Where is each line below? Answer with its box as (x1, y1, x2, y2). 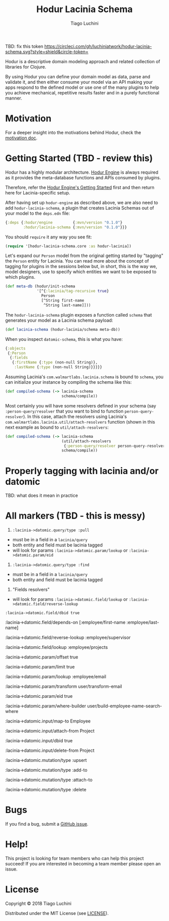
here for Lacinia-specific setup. (5, 189, 70, 195)
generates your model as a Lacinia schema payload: (5, 317, 113, 323)
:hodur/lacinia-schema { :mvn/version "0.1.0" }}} (23, 225, 127, 230)
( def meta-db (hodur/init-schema (5, 284, 75, 289)
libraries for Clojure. (5, 64, 47, 70)
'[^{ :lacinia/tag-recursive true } (37, 289, 109, 294)
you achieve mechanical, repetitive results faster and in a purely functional (5, 89, 159, 95)
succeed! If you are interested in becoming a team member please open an (5, 861, 161, 867)
